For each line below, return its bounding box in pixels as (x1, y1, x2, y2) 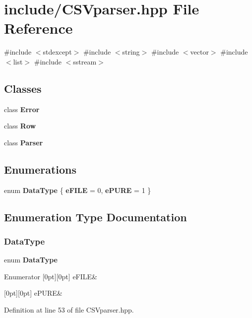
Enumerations (4, 161, 77, 177)
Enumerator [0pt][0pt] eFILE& (4, 271, 97, 281)
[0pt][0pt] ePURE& (4, 288, 63, 298)
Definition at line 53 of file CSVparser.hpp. (4, 305, 134, 315)
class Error (4, 104, 40, 114)
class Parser (4, 137, 43, 147)
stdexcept (43, 47, 72, 57)
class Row (4, 121, 36, 131)
